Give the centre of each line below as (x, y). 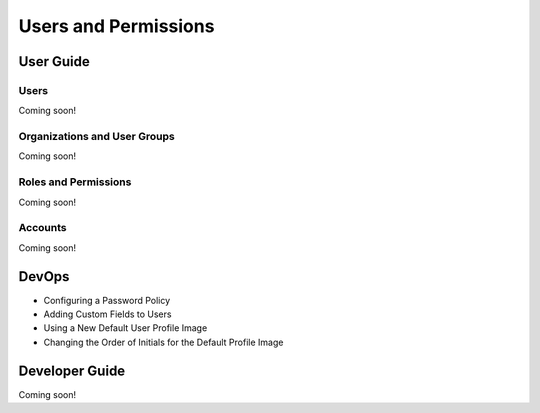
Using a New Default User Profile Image (125, 328)
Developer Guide (72, 370)
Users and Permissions (116, 26)
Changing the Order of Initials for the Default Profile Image (163, 342)
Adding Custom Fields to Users (107, 314)
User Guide (54, 61)
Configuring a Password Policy (107, 300)
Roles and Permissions (75, 182)
